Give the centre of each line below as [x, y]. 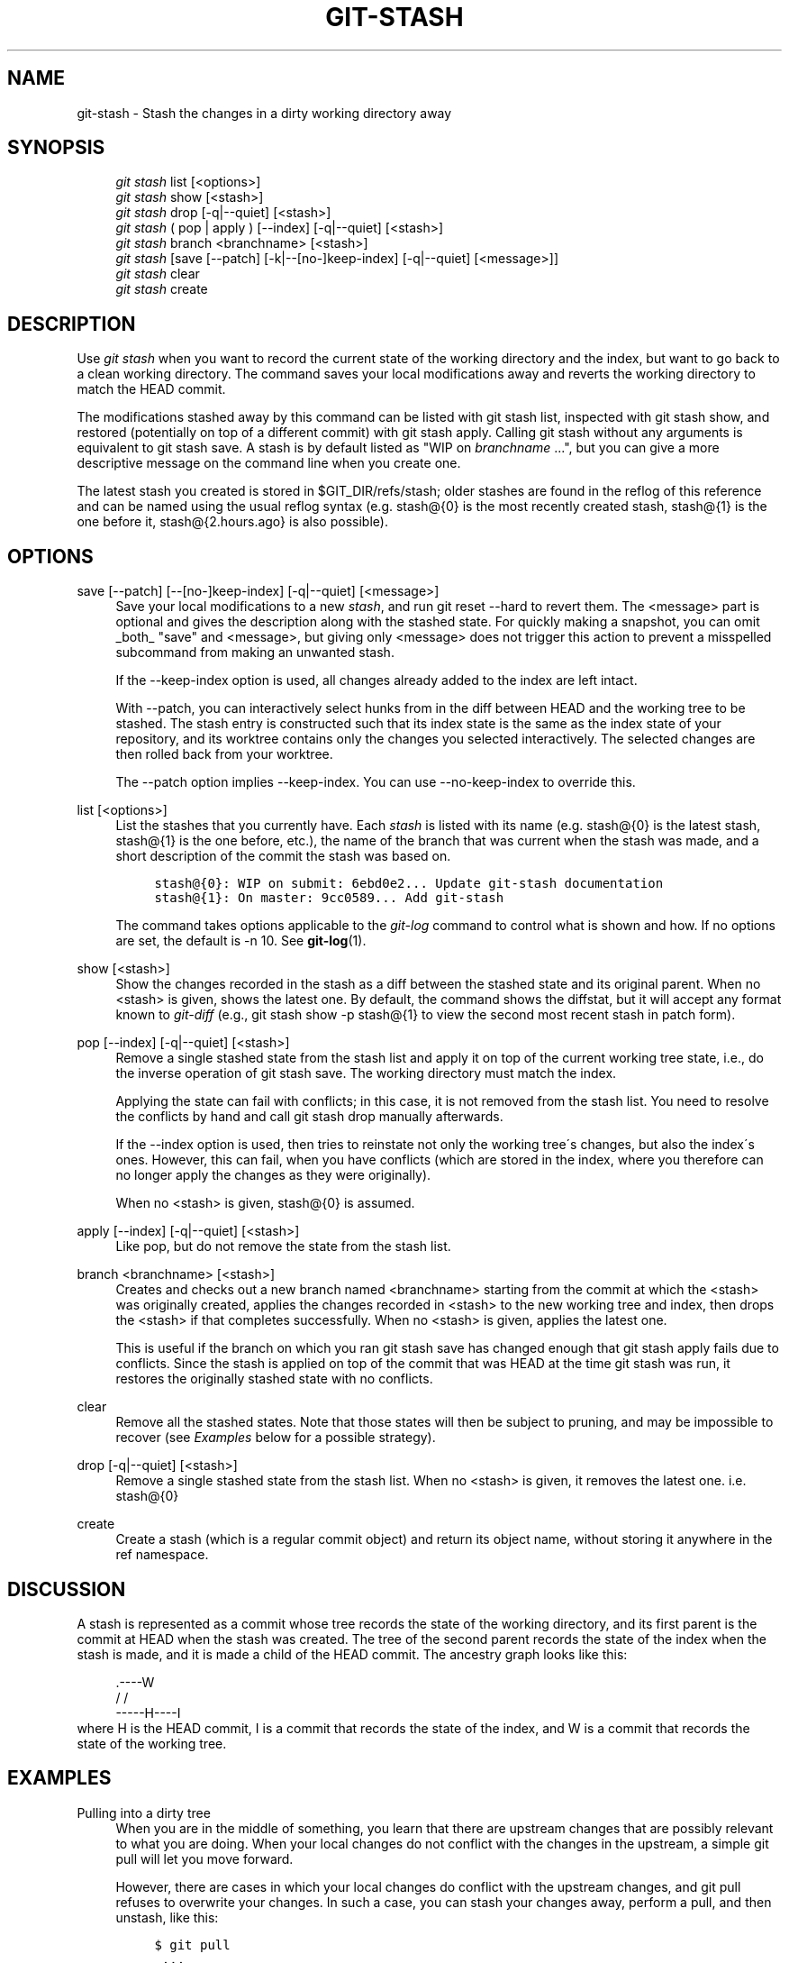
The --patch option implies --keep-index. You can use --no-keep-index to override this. [376, 782]
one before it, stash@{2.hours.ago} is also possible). [232, 522]
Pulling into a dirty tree [144, 1812]
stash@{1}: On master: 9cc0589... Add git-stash [329, 898]
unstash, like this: [167, 1917]
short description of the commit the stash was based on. [283, 856]
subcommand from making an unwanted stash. [255, 653]
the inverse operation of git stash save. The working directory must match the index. [366, 1073]
